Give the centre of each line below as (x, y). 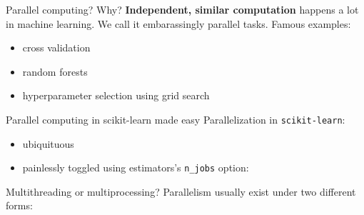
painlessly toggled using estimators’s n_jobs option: (136, 167)
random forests (55, 71)
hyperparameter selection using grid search (116, 95)
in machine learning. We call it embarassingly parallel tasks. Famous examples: (178, 23)
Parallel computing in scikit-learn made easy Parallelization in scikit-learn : (176, 119)
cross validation (56, 47)
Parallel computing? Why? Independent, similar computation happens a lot (182, 9)
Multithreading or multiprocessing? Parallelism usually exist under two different (181, 191)
